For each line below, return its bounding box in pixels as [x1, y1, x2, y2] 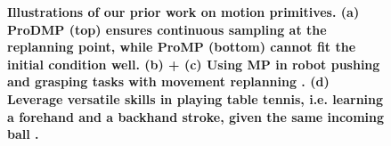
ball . [7, 125, 39, 143]
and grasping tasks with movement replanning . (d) [7, 72, 330, 91]
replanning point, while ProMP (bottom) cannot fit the [7, 37, 356, 56]
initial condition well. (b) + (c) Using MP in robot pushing [7, 54, 380, 73]
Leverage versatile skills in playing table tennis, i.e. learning [7, 89, 384, 108]
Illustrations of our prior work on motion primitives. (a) [7, 3, 360, 20]
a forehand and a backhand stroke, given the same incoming [7, 107, 385, 126]
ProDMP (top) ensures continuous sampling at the [7, 20, 327, 38]
